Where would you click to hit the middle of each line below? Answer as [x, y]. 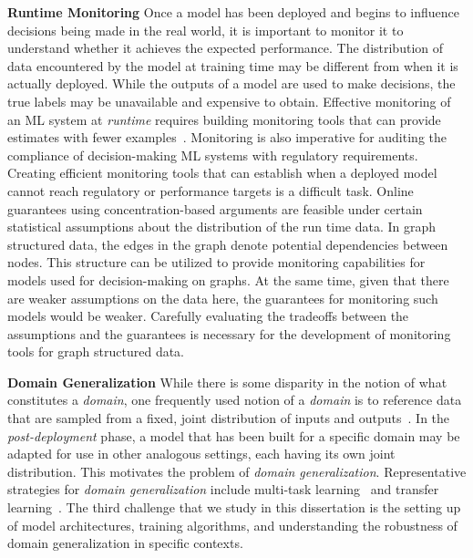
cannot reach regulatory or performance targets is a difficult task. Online [211, 190]
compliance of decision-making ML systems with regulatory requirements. [213, 155]
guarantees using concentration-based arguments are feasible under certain [215, 208]
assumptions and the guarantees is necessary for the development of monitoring [229, 333]
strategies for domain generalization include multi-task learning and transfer [223, 489]
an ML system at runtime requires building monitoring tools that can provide [224, 119]
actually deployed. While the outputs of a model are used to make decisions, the [231, 83]
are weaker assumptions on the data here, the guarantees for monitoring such [223, 298]
